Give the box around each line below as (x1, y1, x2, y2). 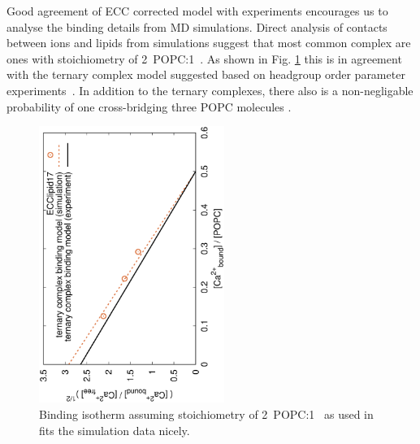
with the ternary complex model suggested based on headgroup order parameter (6, 66, 405, 83)
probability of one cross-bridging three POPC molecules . (6, 98, 292, 115)
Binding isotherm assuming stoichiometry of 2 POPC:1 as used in (39, 405, 374, 422)
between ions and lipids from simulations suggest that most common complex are (6, 34, 411, 51)
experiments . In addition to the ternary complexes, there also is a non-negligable (6, 81, 414, 98)
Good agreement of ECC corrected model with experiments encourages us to (6, 2, 388, 19)
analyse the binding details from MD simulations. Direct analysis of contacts (6, 18, 388, 35)
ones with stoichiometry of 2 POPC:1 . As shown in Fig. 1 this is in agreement (6, 50, 402, 67)
